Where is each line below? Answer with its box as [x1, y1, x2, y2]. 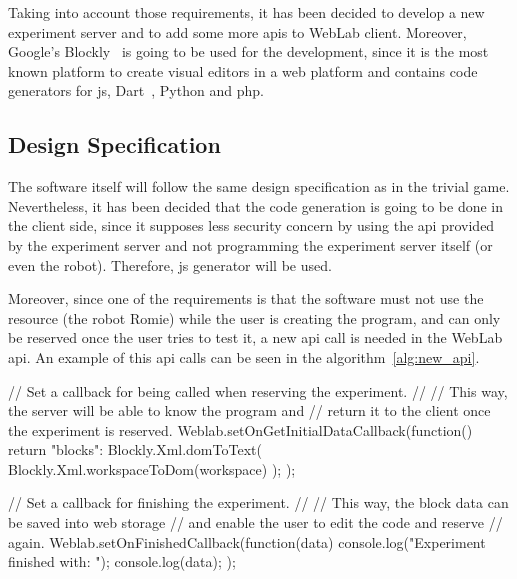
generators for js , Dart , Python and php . [8, 80, 264, 101]
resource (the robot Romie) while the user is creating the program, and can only [8, 307, 501, 328]
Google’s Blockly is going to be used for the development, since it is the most [8, 41, 489, 62]
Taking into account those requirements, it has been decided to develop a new [8, 2, 485, 22]
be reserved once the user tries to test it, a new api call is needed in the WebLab [8, 327, 503, 348]
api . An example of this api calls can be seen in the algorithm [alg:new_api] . [8, 346, 480, 367]
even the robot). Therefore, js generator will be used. [8, 254, 332, 275]
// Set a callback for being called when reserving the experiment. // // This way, [8, 380, 508, 401]
